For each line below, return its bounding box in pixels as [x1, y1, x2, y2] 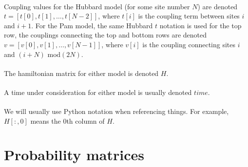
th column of [66, 115, 105, 126]
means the [30, 115, 61, 126]
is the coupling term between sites [138, 11, 240, 21]
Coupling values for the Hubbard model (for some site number [4, 1, 190, 11]
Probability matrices [4, 144, 144, 164]
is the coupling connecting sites [142, 39, 236, 49]
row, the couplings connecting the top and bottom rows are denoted [4, 30, 207, 40]
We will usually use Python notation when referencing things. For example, [4, 106, 229, 116]
